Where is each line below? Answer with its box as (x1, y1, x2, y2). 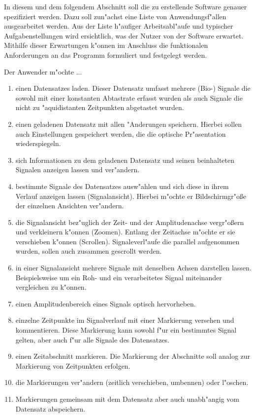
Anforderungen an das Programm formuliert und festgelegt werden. (4, 49, 207, 60)
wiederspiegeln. (15, 138, 61, 149)
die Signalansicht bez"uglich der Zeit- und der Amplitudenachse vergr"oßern (15, 217, 244, 227)
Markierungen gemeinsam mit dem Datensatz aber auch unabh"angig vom (15, 394, 239, 404)
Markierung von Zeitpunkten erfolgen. (15, 360, 130, 371)
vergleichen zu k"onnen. (15, 282, 87, 292)
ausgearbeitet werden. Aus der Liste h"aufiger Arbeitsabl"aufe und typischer (4, 21, 233, 31)
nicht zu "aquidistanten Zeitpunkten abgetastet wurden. (15, 102, 184, 113)
